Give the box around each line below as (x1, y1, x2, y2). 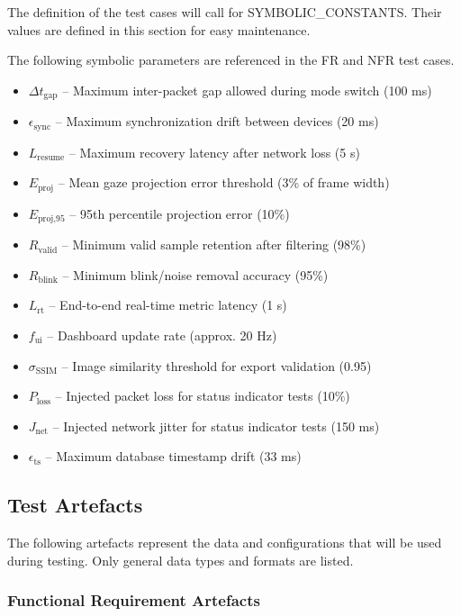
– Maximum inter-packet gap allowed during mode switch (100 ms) (62, 80, 432, 99)
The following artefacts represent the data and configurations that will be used (7, 533, 442, 552)
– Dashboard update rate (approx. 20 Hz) (47, 325, 277, 344)
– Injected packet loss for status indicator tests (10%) (55, 386, 350, 405)
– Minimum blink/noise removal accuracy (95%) (62, 265, 329, 284)
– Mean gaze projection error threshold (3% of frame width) (58, 173, 390, 192)
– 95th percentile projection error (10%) (69, 204, 290, 222)
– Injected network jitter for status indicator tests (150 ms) (52, 416, 380, 435)
